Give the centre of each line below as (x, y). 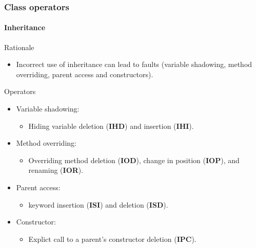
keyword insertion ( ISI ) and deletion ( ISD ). (98, 204)
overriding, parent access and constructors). (85, 74)
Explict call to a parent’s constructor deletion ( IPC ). (112, 239)
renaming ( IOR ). (56, 170)
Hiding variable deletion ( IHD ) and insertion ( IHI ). (111, 126)
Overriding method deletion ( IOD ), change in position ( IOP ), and (134, 160)
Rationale (19, 47)
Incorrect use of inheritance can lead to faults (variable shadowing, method (134, 64)
